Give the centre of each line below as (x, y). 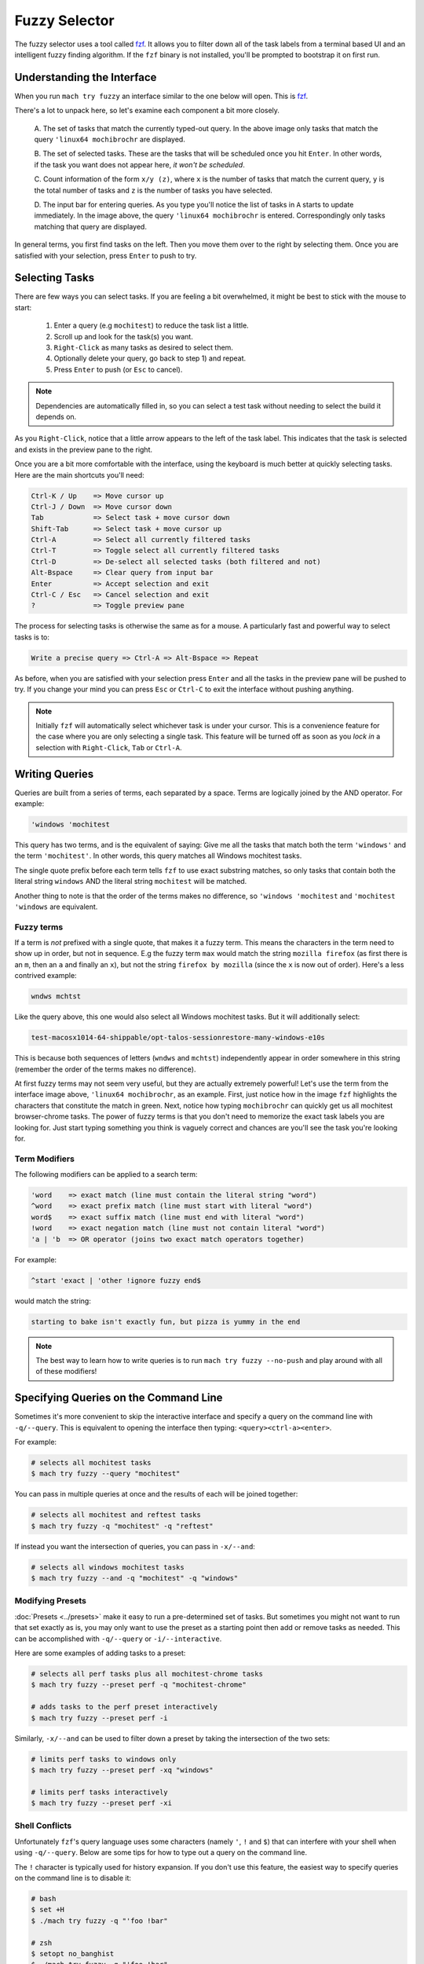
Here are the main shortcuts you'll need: (79, 475)
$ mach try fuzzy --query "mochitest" (106, 1474)
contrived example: (46, 976)
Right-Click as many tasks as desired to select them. (143, 347)
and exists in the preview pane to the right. (84, 449)
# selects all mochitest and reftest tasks (116, 1515)
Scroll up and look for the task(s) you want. (124, 336)
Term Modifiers (44, 1159)
